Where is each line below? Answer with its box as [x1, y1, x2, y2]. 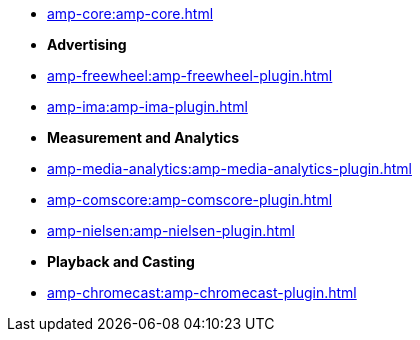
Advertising [47, 36, 127, 53]
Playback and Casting [47, 253, 195, 270]
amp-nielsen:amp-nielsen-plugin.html [47, 222, 295, 239]
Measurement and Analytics [47, 129, 240, 146]
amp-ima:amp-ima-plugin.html [47, 98, 248, 115]
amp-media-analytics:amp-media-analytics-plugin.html [47, 160, 412, 177]
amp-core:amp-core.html [47, 5, 214, 22]
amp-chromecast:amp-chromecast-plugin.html [47, 284, 357, 301]
